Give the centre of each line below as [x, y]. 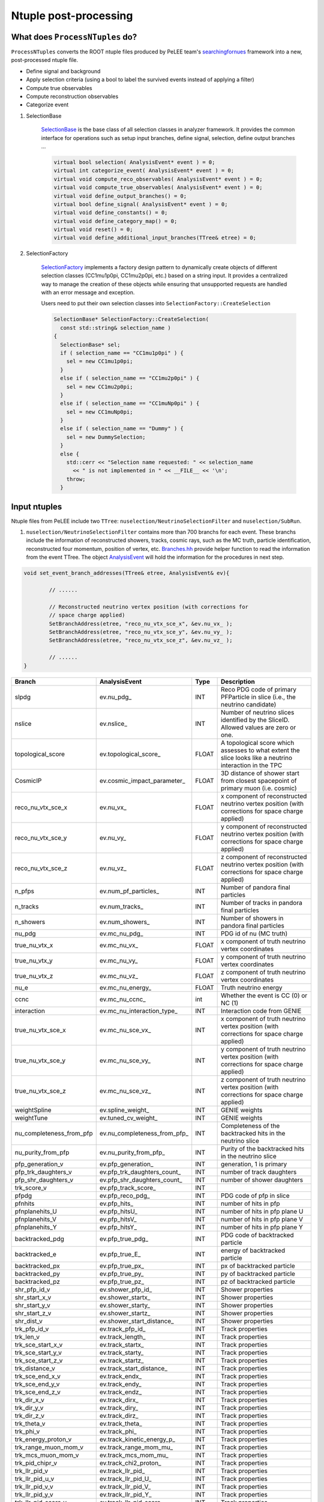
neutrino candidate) [248, 704]
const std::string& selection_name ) [115, 328]
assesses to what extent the [260, 750]
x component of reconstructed [264, 796]
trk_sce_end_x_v [38, 1376]
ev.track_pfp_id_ [122, 1329]
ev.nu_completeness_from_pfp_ [144, 1133]
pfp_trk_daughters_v [43, 1172]
